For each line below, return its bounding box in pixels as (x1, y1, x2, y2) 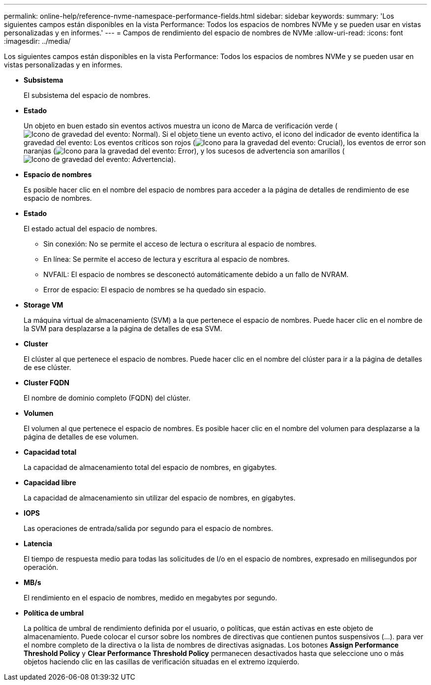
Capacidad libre (24, 478, 76, 487)
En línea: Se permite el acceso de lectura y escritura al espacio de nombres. (43, 255, 290, 263)
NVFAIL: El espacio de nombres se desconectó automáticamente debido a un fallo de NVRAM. (43, 270, 349, 279)
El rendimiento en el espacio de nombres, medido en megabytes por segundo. (24, 593, 277, 602)
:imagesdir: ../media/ (4, 37, 71, 45)
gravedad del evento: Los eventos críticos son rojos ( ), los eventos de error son (24, 138, 426, 147)
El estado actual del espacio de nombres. (24, 224, 157, 233)
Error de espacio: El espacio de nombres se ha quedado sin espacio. (43, 285, 266, 294)
